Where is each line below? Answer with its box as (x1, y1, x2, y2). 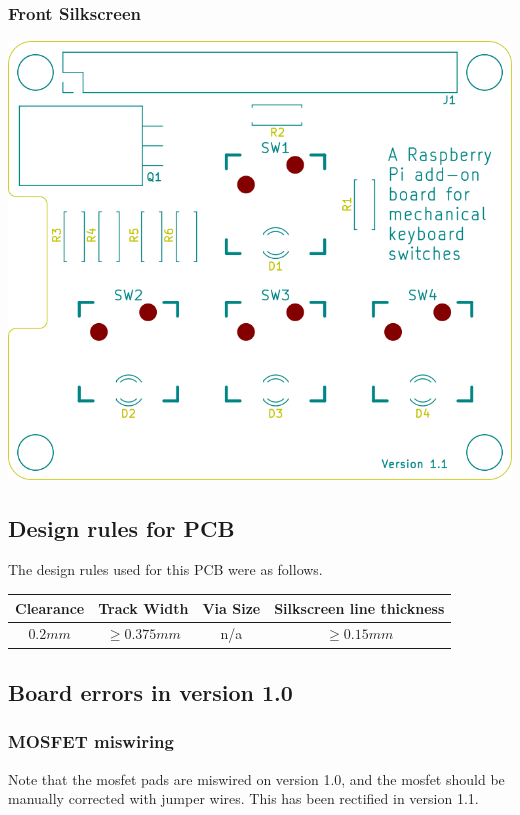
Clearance (15, 597, 85, 618)
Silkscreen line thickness (274, 597, 445, 618)
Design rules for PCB (8, 512, 235, 543)
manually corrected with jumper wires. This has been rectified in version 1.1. (8, 788, 479, 809)
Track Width (98, 597, 189, 618)
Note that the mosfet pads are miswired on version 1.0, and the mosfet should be (8, 768, 505, 789)
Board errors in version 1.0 (8, 676, 293, 707)
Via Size (202, 597, 261, 618)
